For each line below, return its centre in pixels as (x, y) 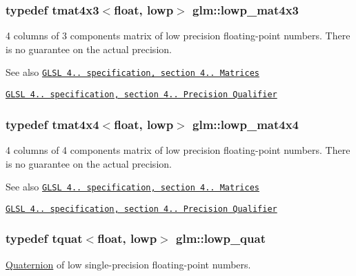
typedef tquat (44, 238)
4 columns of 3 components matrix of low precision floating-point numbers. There (178, 36)
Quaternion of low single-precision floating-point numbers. (128, 264)
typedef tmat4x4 (52, 124)
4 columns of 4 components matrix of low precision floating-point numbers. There (178, 149)
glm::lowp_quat (221, 238)
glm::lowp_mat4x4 (246, 124)
